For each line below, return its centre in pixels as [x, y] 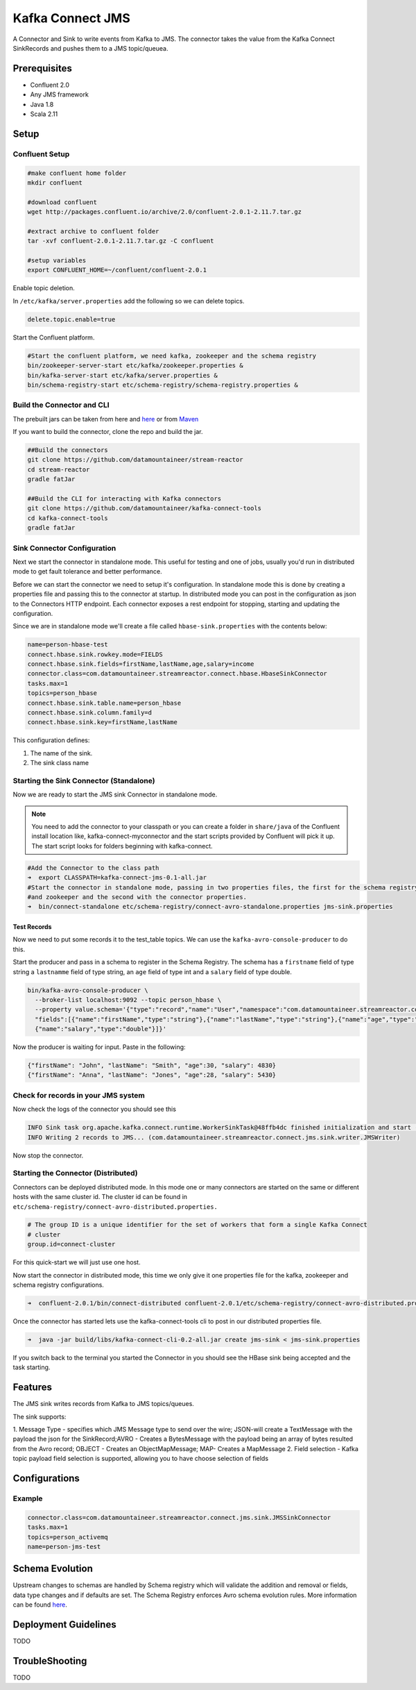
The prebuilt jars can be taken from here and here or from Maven [106, 419]
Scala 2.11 [44, 114]
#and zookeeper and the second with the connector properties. [137, 897]
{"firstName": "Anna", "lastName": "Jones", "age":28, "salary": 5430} [152, 1075]
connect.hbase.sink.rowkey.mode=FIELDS [95, 654]
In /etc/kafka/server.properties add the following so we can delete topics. [129, 301]
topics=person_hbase [62, 693]
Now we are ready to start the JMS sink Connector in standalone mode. [115, 794]
